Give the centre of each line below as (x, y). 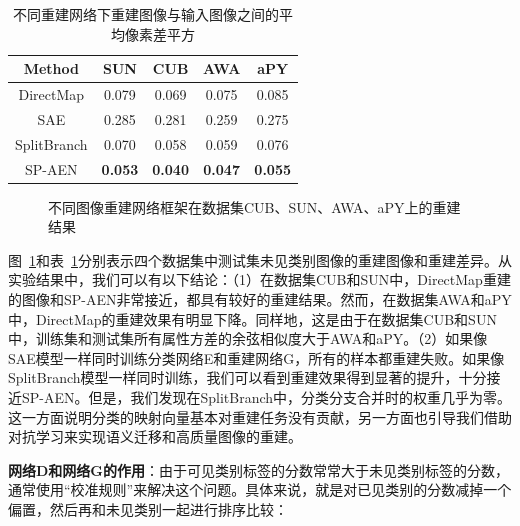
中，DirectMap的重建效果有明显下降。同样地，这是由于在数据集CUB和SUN (252, 318)
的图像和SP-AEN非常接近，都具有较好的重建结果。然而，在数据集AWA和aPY (260, 299)
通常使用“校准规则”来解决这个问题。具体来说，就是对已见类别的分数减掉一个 (260, 489)
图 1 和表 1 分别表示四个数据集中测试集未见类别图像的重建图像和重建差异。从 (260, 259)
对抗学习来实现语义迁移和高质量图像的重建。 (155, 436)
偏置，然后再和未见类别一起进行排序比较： (148, 508)
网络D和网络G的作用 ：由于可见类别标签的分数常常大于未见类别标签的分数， (259, 469)
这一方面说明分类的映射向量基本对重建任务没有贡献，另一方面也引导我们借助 (260, 416)
